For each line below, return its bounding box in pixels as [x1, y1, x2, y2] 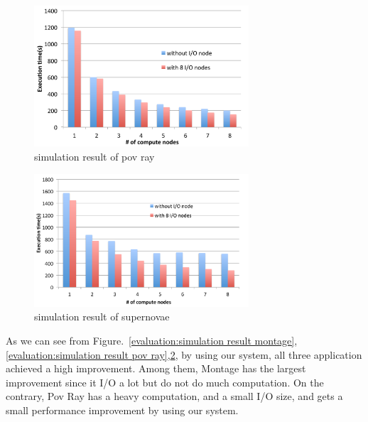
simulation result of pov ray [34, 149, 155, 164]
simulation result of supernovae [34, 309, 170, 324]
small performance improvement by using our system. [6, 402, 239, 417]
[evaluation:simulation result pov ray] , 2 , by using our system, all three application [6, 347, 362, 362]
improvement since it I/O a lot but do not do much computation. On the [6, 374, 324, 389]
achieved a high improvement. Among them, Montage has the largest [6, 361, 306, 376]
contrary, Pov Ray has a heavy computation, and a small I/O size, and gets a [6, 389, 343, 404]
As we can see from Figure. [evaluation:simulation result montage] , [6, 332, 298, 347]
